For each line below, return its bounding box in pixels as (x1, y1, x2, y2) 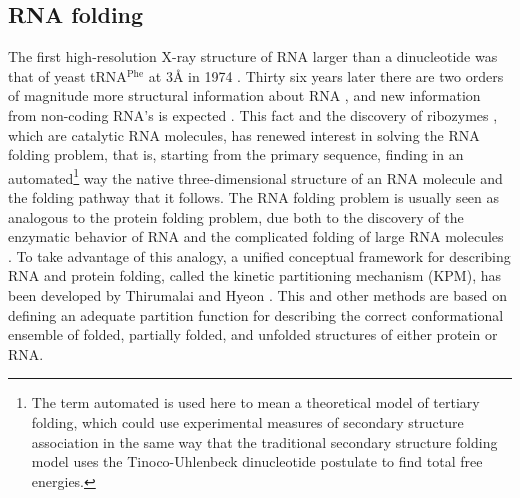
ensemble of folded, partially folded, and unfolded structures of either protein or (8, 324, 498, 345)
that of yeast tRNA (8, 65, 127, 86)
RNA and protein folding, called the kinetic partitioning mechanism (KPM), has (8, 265, 502, 286)
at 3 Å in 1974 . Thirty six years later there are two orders (148, 65, 504, 86)
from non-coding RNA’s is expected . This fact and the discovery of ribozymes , (8, 104, 498, 125)
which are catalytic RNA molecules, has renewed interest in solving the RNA (8, 124, 480, 145)
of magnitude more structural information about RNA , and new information (8, 85, 481, 106)
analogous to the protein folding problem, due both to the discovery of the (8, 206, 464, 227)
